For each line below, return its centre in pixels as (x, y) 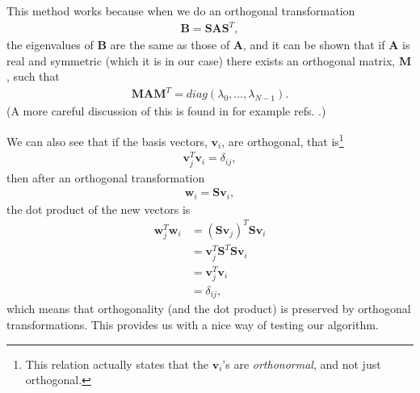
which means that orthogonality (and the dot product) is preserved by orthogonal (209, 309)
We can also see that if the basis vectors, (107, 141)
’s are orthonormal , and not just (302, 364)
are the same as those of (170, 45)
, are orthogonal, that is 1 (283, 140)
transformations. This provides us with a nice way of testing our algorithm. (193, 324)
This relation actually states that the (117, 364)
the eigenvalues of (50, 45)
